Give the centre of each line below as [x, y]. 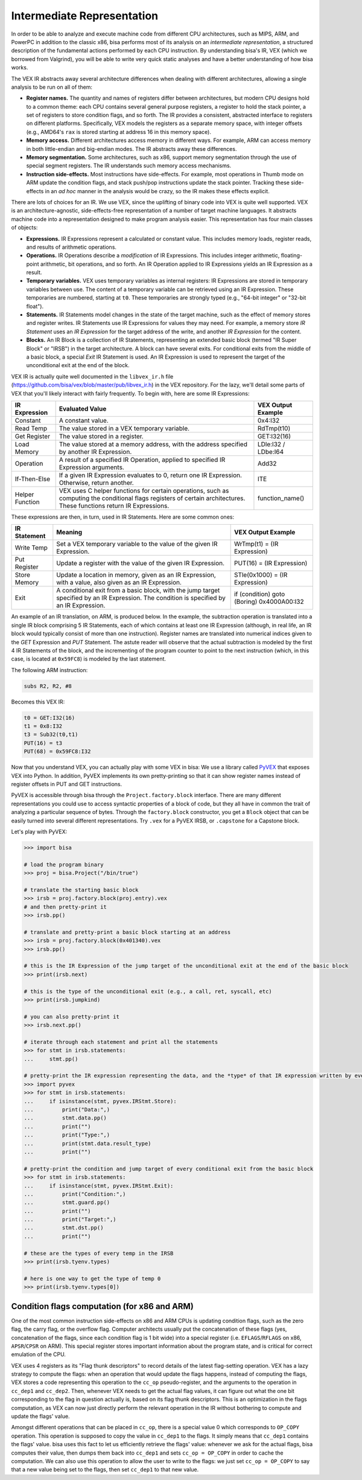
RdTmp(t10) [274, 428]
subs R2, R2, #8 [48, 686]
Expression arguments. [92, 467]
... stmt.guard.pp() [67, 1203]
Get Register [33, 436]
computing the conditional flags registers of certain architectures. [152, 498]
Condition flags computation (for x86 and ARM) [103, 1306]
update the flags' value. [40, 1417]
